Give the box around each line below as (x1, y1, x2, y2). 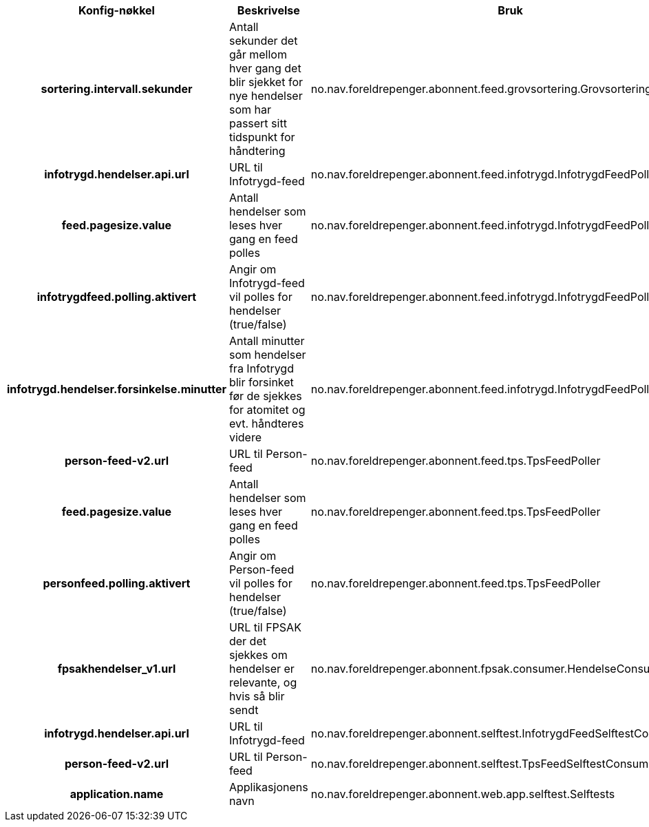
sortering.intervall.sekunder (41, 82, 193, 96)
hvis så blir (228, 689, 285, 703)
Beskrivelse (237, 3, 300, 17)
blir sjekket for (228, 75, 303, 89)
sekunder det (228, 34, 298, 48)
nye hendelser (228, 89, 303, 103)
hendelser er (228, 662, 295, 676)
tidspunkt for (228, 130, 295, 144)
